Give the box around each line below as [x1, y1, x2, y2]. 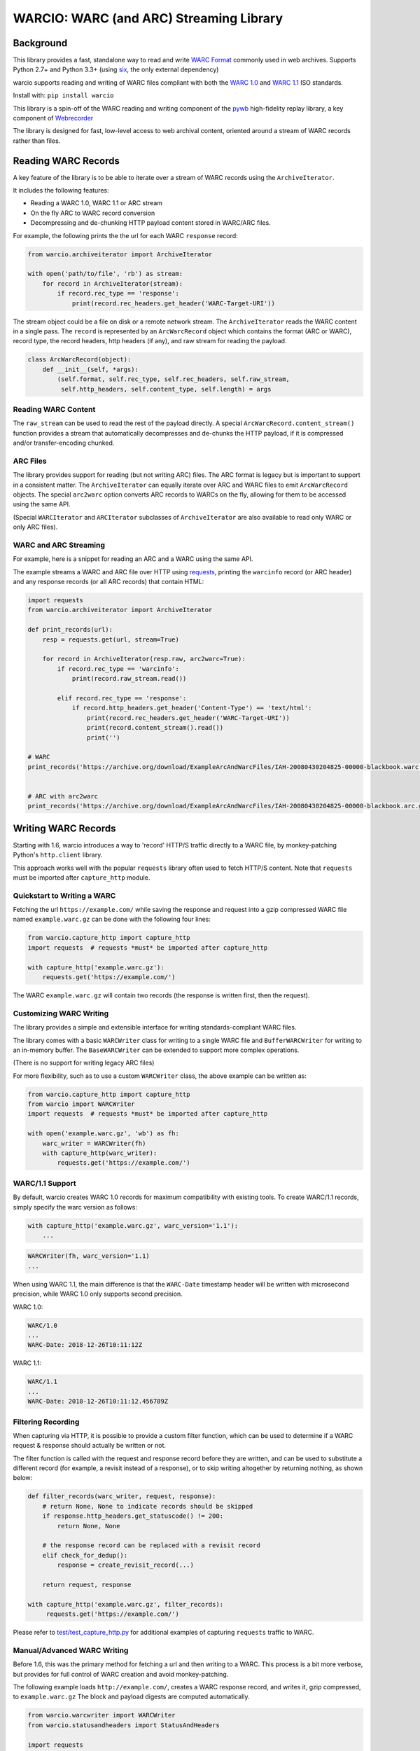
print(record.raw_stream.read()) [71, 674, 187, 683]
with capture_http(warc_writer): [42, 1149, 157, 1157]
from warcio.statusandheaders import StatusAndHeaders [27, 1721, 220, 1729]
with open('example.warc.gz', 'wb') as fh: [27, 1130, 180, 1137]
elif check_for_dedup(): [42, 1551, 128, 1559]
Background [13, 37, 68, 49]
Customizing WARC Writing [13, 1009, 109, 1018]
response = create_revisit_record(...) [57, 1561, 194, 1569]
